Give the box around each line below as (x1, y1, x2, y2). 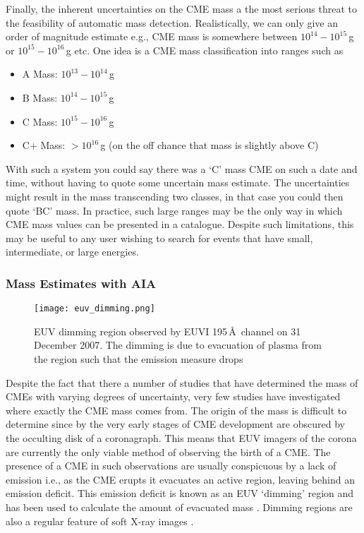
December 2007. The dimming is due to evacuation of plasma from (34, 337, 322, 352)
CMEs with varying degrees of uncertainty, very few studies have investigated (6, 389, 341, 404)
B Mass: (22, 90, 58, 104)
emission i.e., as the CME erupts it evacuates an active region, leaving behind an (6, 472, 355, 486)
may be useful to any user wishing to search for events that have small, (6, 230, 313, 245)
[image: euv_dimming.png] (34, 304, 155, 314)
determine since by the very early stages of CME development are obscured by (6, 417, 345, 431)
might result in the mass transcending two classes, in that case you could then (6, 188, 344, 203)
